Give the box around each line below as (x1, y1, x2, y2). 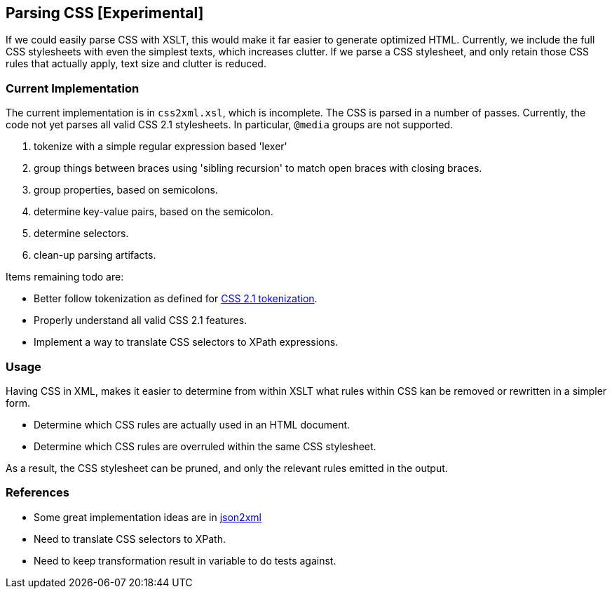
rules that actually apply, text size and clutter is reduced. (6, 58, 266, 70)
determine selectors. (34, 227, 129, 240)
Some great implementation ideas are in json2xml (34, 511, 261, 523)
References (6, 485, 69, 500)
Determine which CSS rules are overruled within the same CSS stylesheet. (34, 440, 376, 452)
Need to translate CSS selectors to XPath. (34, 532, 226, 545)
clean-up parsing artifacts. (34, 249, 156, 262)
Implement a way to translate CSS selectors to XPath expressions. (34, 336, 339, 349)
